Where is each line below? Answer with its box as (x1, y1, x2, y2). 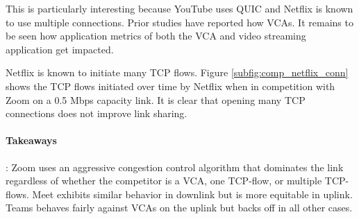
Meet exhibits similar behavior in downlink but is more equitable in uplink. (32, 186, 353, 201)
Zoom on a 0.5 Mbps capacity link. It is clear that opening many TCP (6, 92, 306, 107)
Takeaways (6, 133, 57, 148)
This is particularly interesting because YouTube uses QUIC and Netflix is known (6, 1, 353, 15)
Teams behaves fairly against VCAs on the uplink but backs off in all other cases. (6, 200, 353, 215)
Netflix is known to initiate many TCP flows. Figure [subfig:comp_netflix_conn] (6, 65, 349, 80)
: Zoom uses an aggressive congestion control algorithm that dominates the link (6, 159, 344, 174)
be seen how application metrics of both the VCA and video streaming (6, 28, 306, 43)
